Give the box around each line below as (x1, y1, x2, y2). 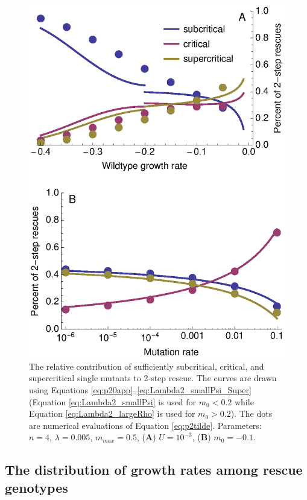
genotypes (5, 478, 68, 496)
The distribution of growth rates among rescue (5, 460, 303, 479)
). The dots (230, 407, 273, 420)
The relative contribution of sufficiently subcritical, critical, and (29, 359, 264, 372)
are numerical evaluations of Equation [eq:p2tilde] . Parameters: (29, 419, 262, 431)
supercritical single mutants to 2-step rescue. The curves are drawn (29, 372, 277, 384)
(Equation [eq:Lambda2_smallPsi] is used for (29, 395, 197, 408)
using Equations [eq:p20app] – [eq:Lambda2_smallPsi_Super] (29, 383, 252, 396)
